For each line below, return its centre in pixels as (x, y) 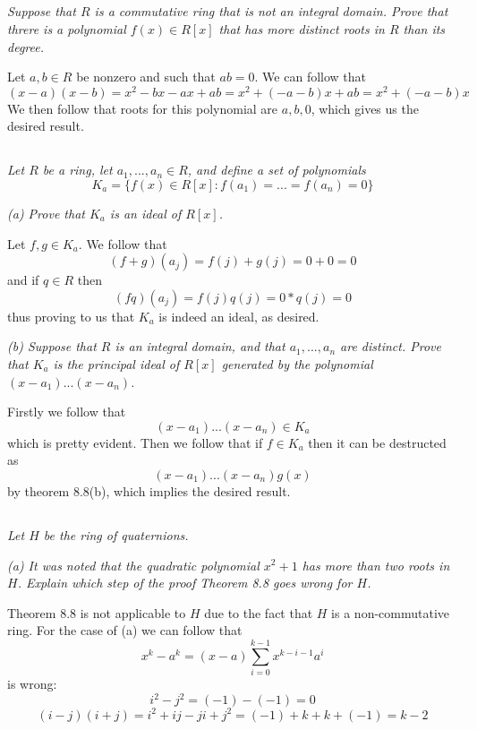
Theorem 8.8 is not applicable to (97, 612)
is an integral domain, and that (200, 346)
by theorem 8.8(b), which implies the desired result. (149, 490)
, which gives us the (365, 108)
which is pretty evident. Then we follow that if (135, 442)
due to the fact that (259, 612)
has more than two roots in (376, 565)
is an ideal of (145, 214)
